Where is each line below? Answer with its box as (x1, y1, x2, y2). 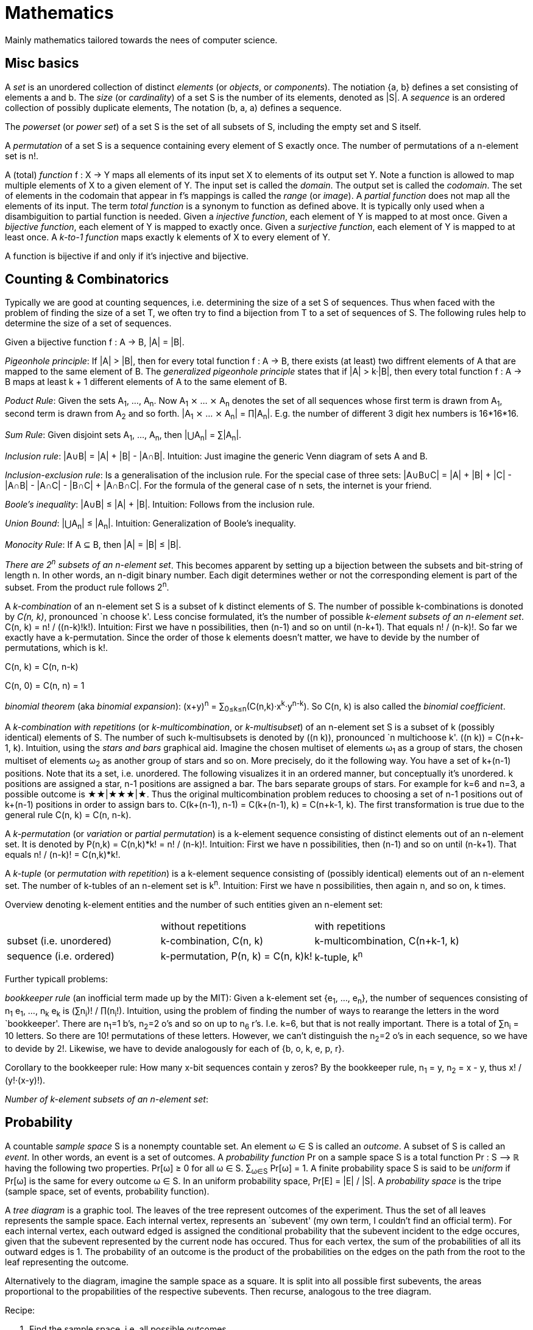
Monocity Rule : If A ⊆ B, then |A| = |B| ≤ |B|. (5, 539, 182, 550)
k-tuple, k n (314, 949, 363, 963)
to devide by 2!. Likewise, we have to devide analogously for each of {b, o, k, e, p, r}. (5, 1043, 345, 1054)
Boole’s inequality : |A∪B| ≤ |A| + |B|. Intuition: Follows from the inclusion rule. (5, 498, 315, 509)
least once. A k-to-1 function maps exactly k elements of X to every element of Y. (5, 231, 330, 242)
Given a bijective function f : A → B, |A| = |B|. (5, 337, 185, 348)
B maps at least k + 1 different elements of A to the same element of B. (5, 376, 288, 387)
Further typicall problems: (5, 973, 108, 984)
